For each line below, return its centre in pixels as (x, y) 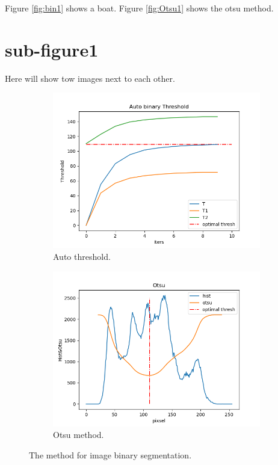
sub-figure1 (52, 49)
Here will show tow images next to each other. (90, 78)
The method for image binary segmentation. (110, 454)
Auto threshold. (82, 256)
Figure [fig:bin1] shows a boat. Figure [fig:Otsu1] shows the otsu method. (139, 8)
